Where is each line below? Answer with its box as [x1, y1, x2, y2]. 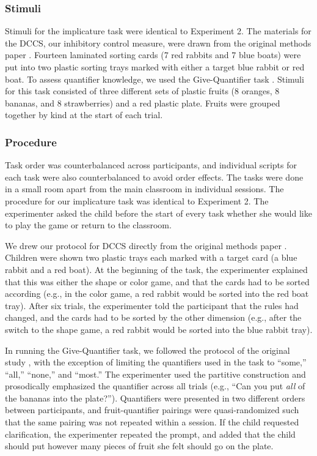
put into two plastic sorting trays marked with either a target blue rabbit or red [5, 61, 305, 73]
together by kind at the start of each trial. [5, 108, 163, 121]
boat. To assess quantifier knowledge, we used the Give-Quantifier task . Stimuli [5, 72, 304, 85]
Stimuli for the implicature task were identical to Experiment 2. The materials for [5, 24, 312, 37]
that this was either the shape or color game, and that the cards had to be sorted [5, 275, 310, 288]
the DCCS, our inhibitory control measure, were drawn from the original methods [5, 36, 312, 49]
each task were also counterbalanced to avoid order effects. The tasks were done [5, 170, 304, 183]
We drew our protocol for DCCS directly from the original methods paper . [5, 239, 287, 252]
